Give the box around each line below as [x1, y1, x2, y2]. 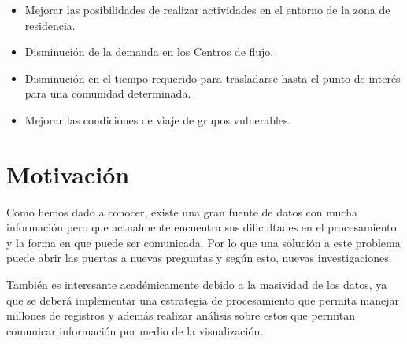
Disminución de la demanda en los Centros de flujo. [24, 43, 274, 60]
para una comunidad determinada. [24, 85, 191, 102]
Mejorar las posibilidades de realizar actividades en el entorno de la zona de [24, 2, 390, 17]
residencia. [24, 17, 76, 33]
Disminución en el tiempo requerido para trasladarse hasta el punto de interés [24, 69, 401, 86]
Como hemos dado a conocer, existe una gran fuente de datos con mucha [6, 203, 357, 220]
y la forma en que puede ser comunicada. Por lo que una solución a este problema [6, 234, 401, 250]
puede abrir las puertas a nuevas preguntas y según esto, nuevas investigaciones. [6, 250, 392, 266]
